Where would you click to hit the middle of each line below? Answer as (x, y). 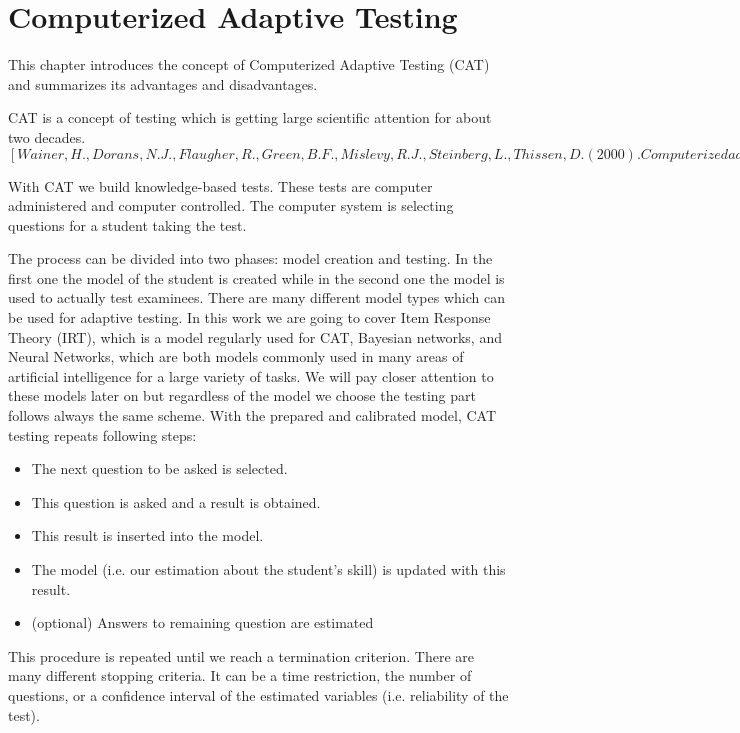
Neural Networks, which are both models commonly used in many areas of (236, 356)
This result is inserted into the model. (147, 535)
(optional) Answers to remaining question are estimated (202, 622)
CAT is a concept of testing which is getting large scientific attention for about (250, 117)
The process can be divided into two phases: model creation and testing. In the (250, 258)
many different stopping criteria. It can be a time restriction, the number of (240, 675)
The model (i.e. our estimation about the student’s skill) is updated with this (268, 569)
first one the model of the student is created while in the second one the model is (256, 277)
